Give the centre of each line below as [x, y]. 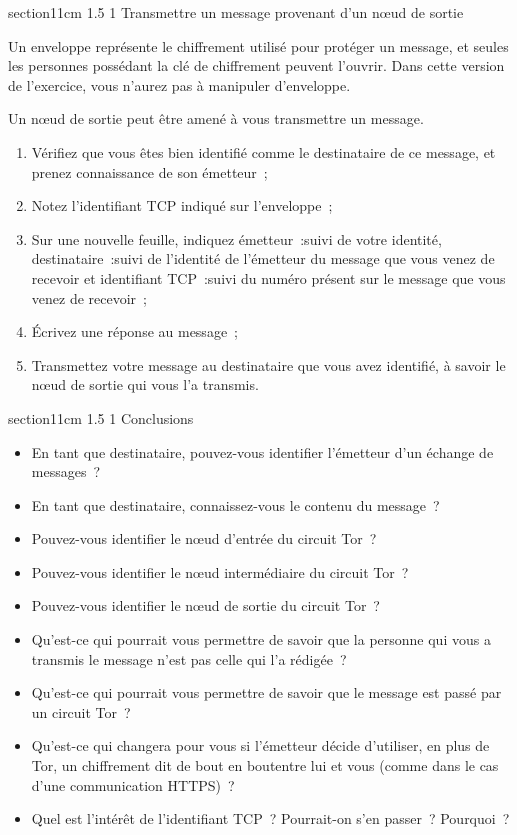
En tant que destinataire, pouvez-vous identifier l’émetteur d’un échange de [262, 451]
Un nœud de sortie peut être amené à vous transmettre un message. [216, 118]
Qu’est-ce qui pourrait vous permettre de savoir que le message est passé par [266, 692]
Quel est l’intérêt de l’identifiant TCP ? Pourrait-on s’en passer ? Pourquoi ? [270, 818]
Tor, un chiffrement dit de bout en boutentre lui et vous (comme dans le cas [265, 765]
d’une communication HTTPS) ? [133, 784]
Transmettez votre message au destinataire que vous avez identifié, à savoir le [268, 364]
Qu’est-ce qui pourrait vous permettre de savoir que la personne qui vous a [261, 639]
